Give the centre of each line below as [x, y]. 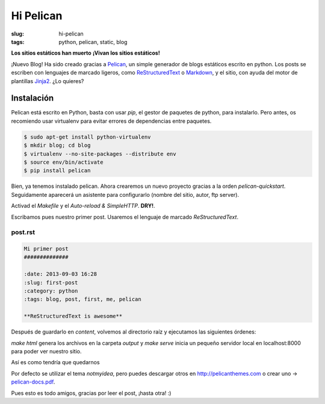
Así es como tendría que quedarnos [55, 362]
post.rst [23, 232]
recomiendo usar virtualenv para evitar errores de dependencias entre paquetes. [111, 121]
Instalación [32, 98]
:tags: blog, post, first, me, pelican [82, 299]
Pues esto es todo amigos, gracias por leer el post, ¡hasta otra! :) [91, 393]
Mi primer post [46, 249]
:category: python [51, 291]
